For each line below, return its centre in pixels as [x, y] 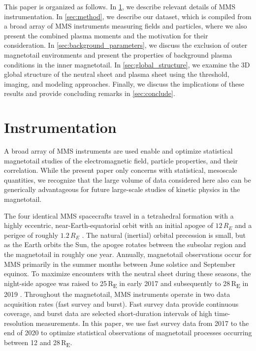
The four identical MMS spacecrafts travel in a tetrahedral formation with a [119, 215]
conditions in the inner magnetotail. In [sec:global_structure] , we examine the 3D [127, 64]
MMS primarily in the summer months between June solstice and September [120, 264]
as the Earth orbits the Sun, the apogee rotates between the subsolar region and [125, 244]
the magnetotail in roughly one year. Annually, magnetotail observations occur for [128, 254]
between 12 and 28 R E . [38, 343]
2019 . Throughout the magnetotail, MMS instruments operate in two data [117, 294]
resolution [19, 323]
